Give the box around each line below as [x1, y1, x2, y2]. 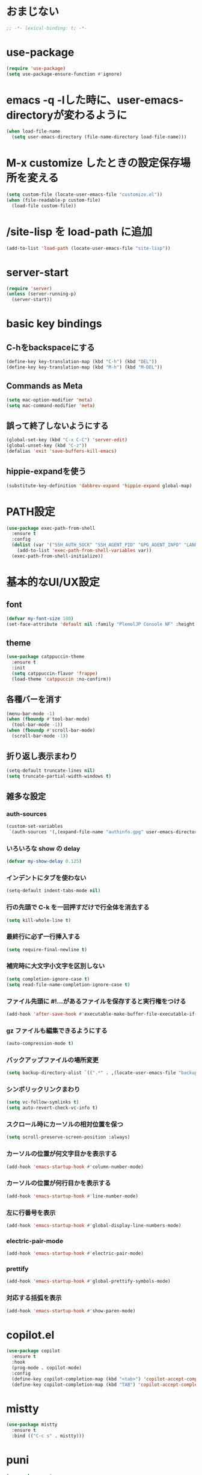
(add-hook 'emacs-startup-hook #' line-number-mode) [6, 1193, 138, 1199]
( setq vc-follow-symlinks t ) [6, 1099, 79, 1105]
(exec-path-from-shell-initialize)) [11, 553, 103, 559]
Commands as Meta [6, 381, 83, 391]
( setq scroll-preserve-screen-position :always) [6, 1134, 130, 1140]
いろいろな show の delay [6, 844, 81, 852]
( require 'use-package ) [6, 65, 66, 72]
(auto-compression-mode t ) [6, 1040, 74, 1047]
